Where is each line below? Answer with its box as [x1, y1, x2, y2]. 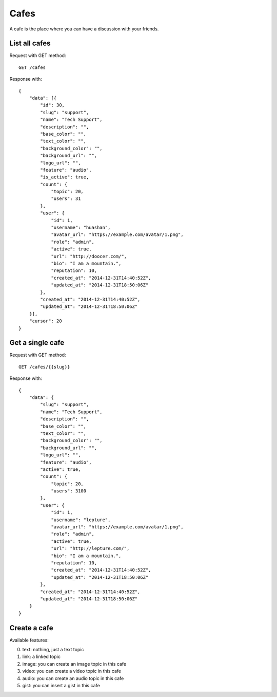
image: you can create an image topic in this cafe [22, 661, 127, 667]
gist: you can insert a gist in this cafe [22, 682, 100, 688]
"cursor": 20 [29, 318, 62, 324]
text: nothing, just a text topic [22, 647, 84, 652]
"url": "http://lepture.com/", [51, 545, 130, 552]
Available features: [9, 637, 49, 643]
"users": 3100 [51, 488, 87, 494]
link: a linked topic [22, 653, 61, 660]
